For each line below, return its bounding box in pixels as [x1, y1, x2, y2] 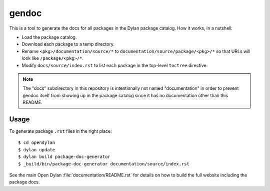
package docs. [9, 179, 40, 185]
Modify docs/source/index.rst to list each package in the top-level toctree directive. [21, 62, 208, 68]
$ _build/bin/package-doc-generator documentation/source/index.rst [18, 161, 189, 166]
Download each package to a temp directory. [21, 41, 115, 47]
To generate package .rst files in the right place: [9, 128, 112, 134]
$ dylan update [18, 147, 55, 152]
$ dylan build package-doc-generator [18, 154, 111, 160]
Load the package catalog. [21, 34, 77, 40]
